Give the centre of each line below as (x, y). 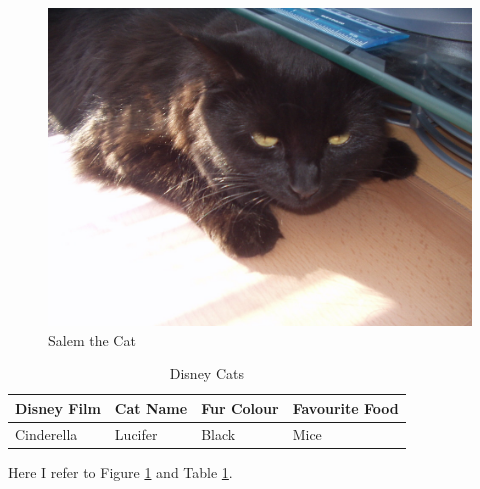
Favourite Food (345, 407)
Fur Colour (240, 407)
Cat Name (151, 407)
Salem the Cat (92, 339)
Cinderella (46, 433)
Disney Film (58, 407)
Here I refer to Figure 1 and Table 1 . (120, 471)
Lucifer (136, 433)
